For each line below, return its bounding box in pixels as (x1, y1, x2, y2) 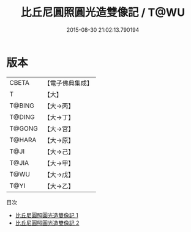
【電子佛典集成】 (43, 79, 93, 87)
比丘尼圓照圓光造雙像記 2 (15, 219, 80, 227)
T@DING (9, 112, 35, 121)
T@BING (9, 101, 35, 110)
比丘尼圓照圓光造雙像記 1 (15, 211, 78, 219)
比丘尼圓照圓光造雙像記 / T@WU (20, 5, 185, 20)
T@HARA (9, 136, 37, 144)
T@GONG (9, 124, 38, 132)
